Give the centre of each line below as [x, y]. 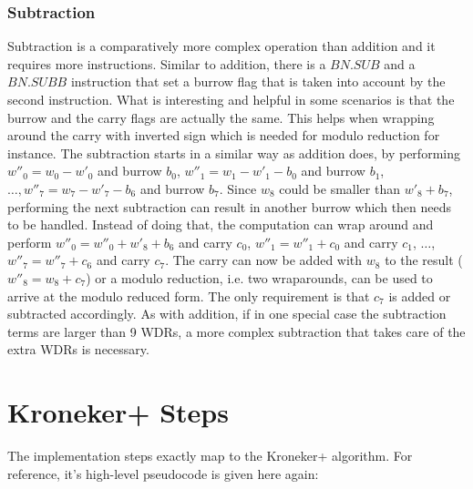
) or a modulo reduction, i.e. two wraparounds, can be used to [259, 277]
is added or [420, 295]
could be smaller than [339, 188]
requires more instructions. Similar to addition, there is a [167, 63]
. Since [238, 188]
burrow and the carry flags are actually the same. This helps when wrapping [221, 117]
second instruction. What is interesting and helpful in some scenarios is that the [231, 99]
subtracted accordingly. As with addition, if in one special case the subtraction [227, 314]
